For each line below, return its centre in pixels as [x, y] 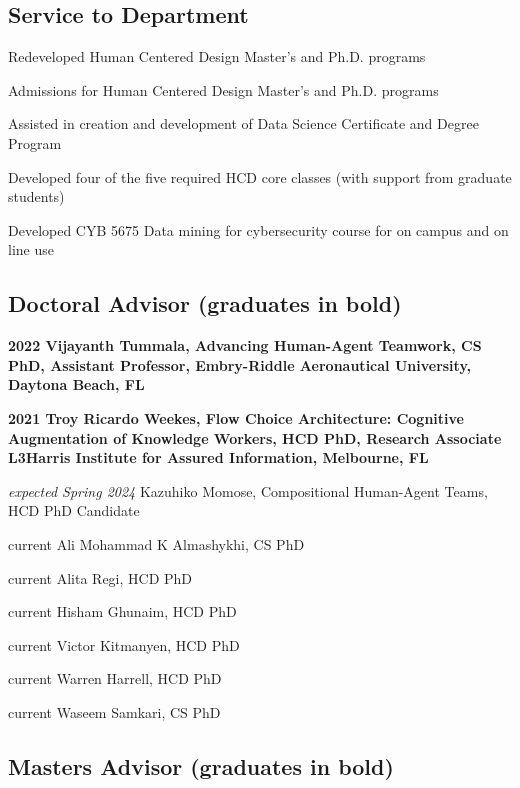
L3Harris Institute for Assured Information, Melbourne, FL [218, 457]
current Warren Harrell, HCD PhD [115, 678]
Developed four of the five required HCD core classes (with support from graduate [260, 176]
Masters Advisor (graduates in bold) [201, 765]
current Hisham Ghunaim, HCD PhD [122, 611]
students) [36, 196]
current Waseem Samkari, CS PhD [114, 711]
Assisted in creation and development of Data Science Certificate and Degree [243, 123]
